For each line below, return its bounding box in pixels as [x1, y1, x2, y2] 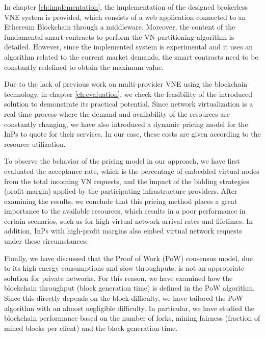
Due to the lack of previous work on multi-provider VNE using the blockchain [4, 79, 248, 89]
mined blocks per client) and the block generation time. [4, 322, 178, 333]
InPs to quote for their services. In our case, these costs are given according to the [4, 128, 261, 139]
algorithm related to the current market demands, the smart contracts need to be [4, 51, 258, 62]
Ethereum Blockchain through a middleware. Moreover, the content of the [4, 21, 235, 32]
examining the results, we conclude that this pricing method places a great [4, 195, 237, 206]
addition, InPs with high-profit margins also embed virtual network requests [4, 225, 242, 236]
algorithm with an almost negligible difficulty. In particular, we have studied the [4, 302, 255, 313]
